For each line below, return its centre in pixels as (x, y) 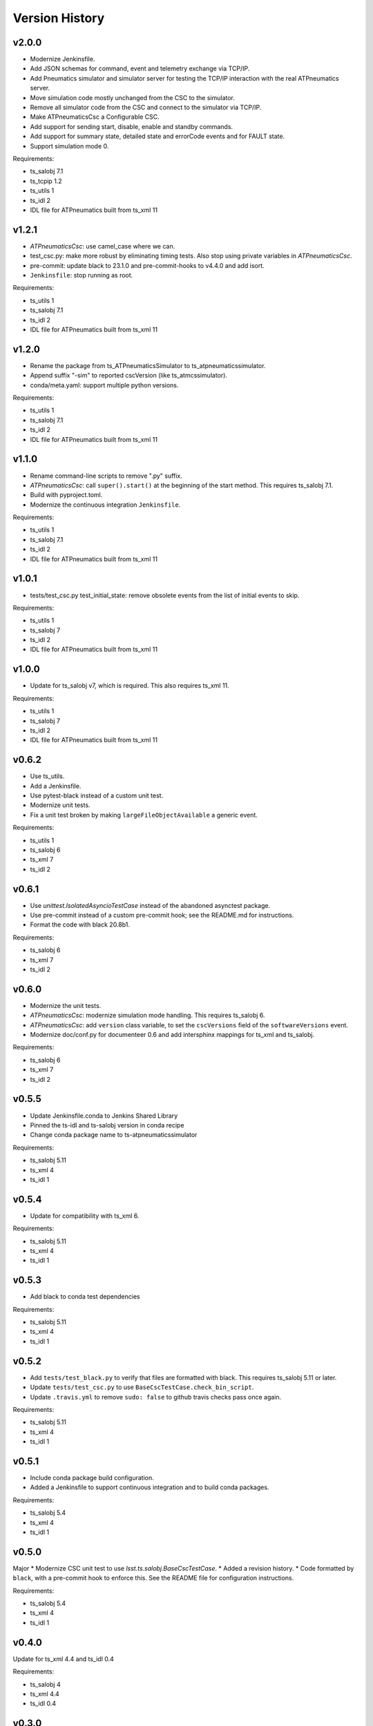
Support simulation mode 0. (69, 146)
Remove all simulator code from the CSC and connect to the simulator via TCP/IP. (146, 108)
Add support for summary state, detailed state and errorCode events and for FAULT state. (157, 136)
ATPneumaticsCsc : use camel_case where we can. (103, 246)
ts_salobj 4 (46, 1684)
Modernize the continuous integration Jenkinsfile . (105, 505)
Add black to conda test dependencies (85, 1297)
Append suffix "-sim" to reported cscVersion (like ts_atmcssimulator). (129, 376)
